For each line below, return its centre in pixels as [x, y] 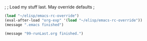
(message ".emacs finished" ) [34, 25]
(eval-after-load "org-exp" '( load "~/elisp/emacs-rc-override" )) [73, 20]
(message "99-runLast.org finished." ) [44, 33]
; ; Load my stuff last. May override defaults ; [50, 7]
